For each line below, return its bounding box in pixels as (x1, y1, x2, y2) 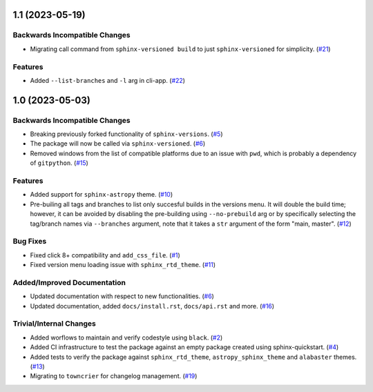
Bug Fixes (12, 237, 47, 246)
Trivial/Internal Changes (12, 319, 97, 329)
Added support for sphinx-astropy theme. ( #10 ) (30, 190, 173, 199)
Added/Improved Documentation (12, 277, 126, 287)
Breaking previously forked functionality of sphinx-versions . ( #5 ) (30, 130, 223, 138)
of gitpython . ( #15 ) (30, 159, 89, 167)
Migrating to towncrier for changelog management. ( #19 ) (30, 372, 198, 380)
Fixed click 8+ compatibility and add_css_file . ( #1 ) (30, 251, 181, 259)
